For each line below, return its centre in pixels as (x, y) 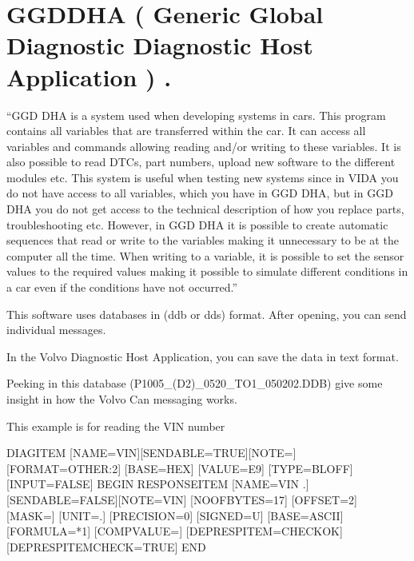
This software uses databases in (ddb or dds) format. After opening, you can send (207, 314)
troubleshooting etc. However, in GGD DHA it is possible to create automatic (197, 224)
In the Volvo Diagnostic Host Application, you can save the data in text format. (203, 356)
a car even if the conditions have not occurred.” (122, 287)
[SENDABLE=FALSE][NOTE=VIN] (97, 499)
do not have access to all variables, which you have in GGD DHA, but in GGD (200, 193)
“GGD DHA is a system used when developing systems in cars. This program (196, 115)
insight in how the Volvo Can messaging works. (122, 399)
